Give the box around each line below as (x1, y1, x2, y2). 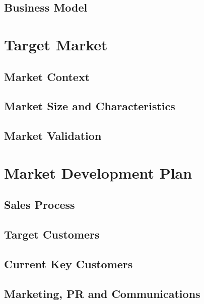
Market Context (4, 68, 90, 84)
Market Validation (4, 128, 102, 143)
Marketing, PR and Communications (4, 285, 200, 301)
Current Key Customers (4, 256, 133, 271)
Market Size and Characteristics (4, 98, 175, 114)
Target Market (4, 34, 108, 54)
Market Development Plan (4, 162, 192, 183)
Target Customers (4, 226, 100, 242)
